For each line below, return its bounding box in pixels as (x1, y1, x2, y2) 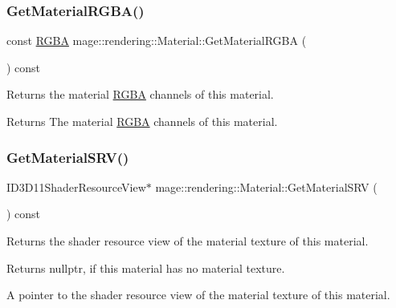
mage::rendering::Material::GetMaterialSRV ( (155, 178, 378, 195)
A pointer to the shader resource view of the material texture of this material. (6, 286, 390, 303)
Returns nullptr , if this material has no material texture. (6, 259, 285, 276)
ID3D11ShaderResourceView (6, 178, 146, 195)
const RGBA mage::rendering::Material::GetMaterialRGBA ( (6, 32, 307, 49)
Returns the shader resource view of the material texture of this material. (6, 233, 369, 249)
